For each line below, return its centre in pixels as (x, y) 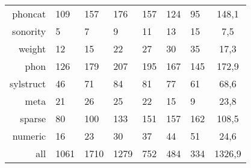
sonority (29, 31)
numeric (29, 136)
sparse (33, 118)
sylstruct (28, 83)
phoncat (29, 14)
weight (32, 48)
